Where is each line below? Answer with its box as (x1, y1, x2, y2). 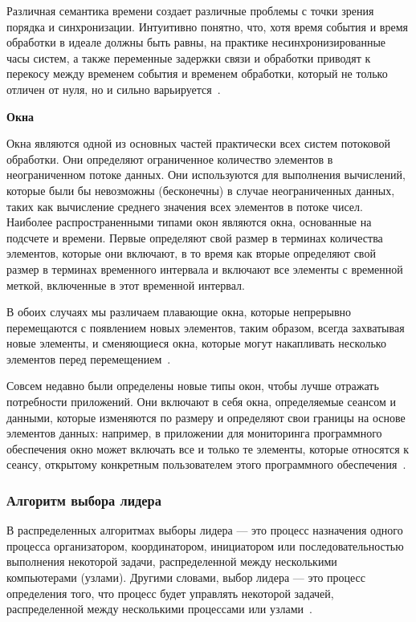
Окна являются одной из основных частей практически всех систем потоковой (6, 135, 391, 152)
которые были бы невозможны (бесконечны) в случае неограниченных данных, (6, 181, 395, 198)
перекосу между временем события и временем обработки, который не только (6, 65, 388, 82)
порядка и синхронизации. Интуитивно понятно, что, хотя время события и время (6, 18, 408, 35)
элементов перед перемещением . (6, 350, 171, 367)
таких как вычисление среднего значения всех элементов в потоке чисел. (6, 197, 363, 214)
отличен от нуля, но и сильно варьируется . (6, 80, 221, 97)
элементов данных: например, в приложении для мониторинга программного (6, 425, 382, 441)
